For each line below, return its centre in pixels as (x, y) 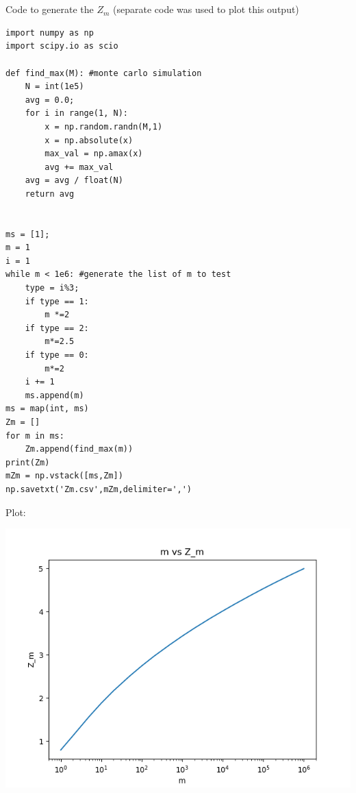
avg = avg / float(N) (74, 181)
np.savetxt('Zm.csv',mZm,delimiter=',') (99, 489)
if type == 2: (57, 328)
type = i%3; (52, 288)
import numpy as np (50, 33)
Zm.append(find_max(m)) (79, 449)
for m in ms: (35, 436)
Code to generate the (50, 9)
